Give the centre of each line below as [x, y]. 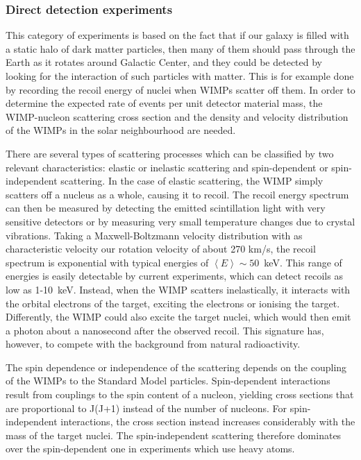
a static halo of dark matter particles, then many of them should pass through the [180, 48]
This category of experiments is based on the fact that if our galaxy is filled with [177, 35]
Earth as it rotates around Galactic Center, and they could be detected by [164, 62]
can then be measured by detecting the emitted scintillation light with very [166, 208]
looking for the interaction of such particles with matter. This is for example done [180, 76]
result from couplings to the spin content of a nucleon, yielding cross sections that [180, 394]
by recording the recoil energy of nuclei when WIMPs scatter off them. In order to [180, 89]
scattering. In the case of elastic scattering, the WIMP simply [192, 181]
